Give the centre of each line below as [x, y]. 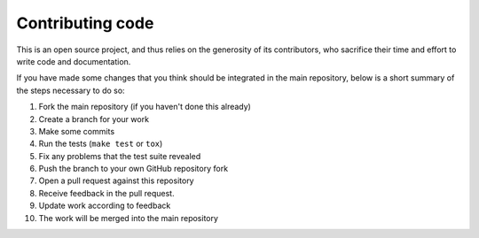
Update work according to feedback [105, 206]
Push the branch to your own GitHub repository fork [133, 169]
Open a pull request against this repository [116, 180]
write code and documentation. [74, 61]
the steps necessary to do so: [71, 90]
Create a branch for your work [94, 119]
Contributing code [85, 23]
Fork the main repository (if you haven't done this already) [145, 107]
